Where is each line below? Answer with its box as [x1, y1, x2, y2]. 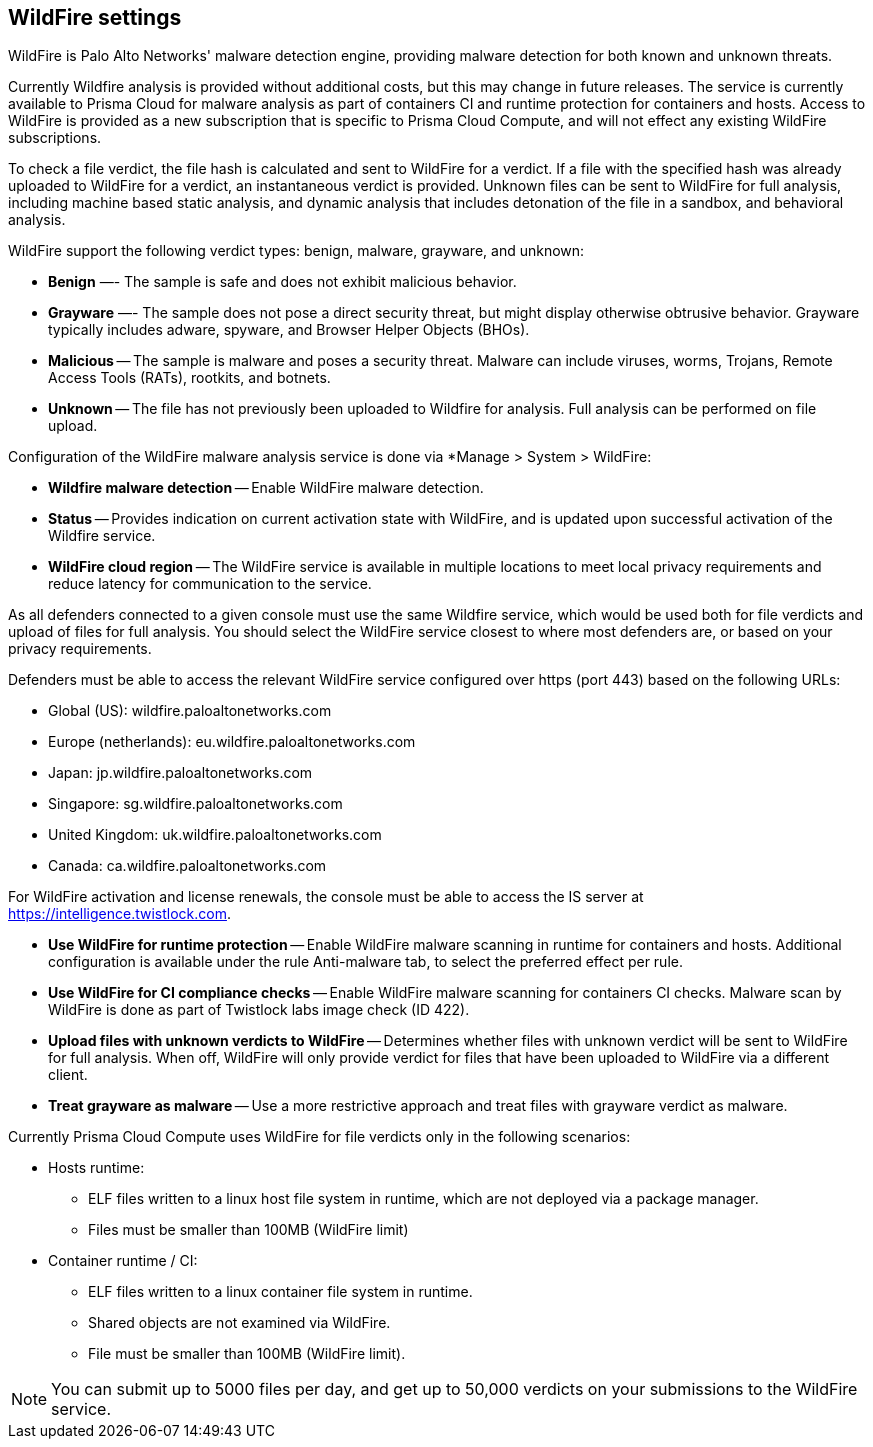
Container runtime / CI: [48, 1252, 198, 1270]
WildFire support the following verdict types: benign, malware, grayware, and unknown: [8, 242, 585, 260]
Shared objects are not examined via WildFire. [88, 1314, 391, 1332]
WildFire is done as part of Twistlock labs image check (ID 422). [48, 1001, 470, 1019]
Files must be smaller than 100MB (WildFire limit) [88, 1221, 409, 1239]
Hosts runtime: [48, 1159, 145, 1177]
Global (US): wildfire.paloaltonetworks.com [48, 702, 332, 720]
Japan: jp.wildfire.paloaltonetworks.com [48, 764, 313, 782]
